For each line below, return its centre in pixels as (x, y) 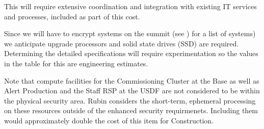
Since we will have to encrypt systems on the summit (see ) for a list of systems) (130, 33)
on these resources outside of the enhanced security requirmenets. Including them (131, 110)
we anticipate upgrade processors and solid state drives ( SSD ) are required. (122, 43)
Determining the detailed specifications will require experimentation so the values (131, 53)
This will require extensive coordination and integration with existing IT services (130, 6)
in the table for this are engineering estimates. (76, 63)
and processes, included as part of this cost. (72, 16)
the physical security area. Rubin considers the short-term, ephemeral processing (130, 100)
